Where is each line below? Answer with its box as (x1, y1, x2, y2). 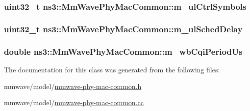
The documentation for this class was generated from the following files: (4, 64, 220, 74)
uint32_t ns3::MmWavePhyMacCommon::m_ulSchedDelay (4, 22, 243, 35)
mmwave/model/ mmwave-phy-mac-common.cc (4, 97, 144, 108)
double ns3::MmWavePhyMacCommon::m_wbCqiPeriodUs (4, 45, 243, 57)
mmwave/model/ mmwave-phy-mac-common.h (4, 81, 142, 91)
